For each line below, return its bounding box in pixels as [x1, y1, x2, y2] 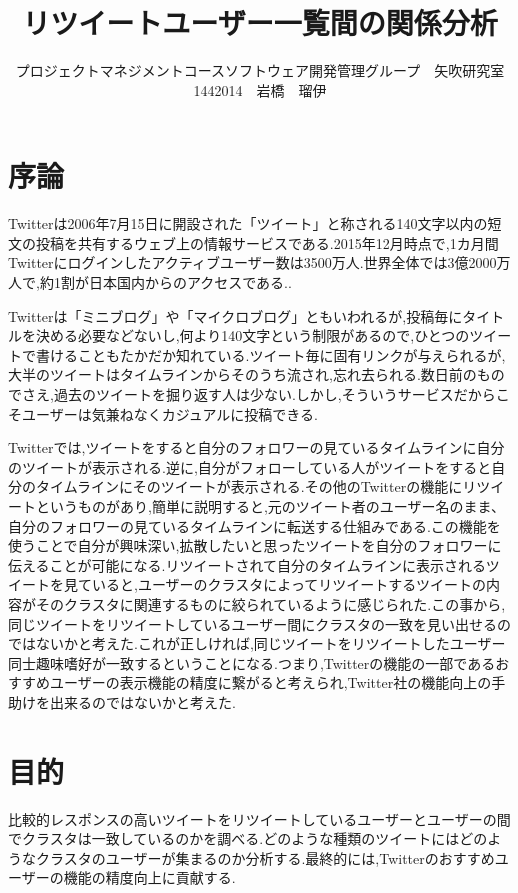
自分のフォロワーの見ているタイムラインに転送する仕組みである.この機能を [8, 515, 501, 536]
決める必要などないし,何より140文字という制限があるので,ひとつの [35, 325, 470, 346]
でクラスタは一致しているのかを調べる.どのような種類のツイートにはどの [8, 828, 488, 849]
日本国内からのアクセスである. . [88, 272, 292, 293]
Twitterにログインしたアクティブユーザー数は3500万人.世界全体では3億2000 [8, 252, 497, 273]
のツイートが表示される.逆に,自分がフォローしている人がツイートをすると [8, 456, 492, 477]
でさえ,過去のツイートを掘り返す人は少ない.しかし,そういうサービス [8, 384, 454, 404]
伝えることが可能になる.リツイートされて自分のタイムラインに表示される [8, 554, 486, 575]
